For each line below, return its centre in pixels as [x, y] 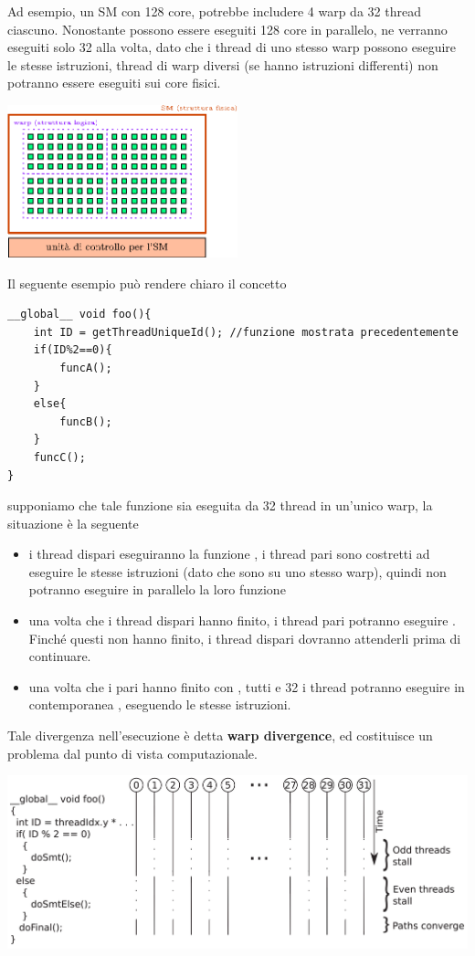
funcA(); [86, 368]
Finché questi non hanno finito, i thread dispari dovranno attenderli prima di [245, 638]
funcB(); [86, 421]
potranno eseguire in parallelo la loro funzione [157, 589]
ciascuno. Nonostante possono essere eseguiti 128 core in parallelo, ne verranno [227, 29]
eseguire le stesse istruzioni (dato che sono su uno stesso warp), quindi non [237, 571]
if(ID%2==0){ [73, 350]
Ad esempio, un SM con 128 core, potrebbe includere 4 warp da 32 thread [214, 11]
